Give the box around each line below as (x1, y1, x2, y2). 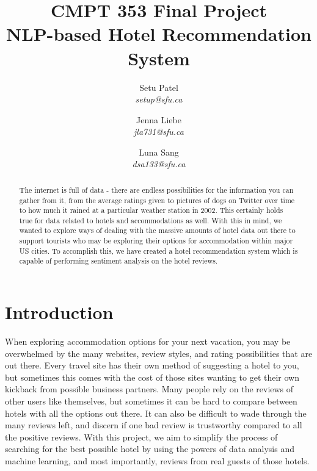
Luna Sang (139, 145, 179, 158)
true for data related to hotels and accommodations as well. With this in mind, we (19, 215, 282, 225)
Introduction (5, 300, 114, 325)
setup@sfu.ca (135, 93, 183, 106)
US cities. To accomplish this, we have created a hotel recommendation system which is (19, 245, 298, 256)
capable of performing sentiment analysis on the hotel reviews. (19, 256, 218, 266)
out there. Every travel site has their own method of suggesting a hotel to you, (5, 359, 299, 372)
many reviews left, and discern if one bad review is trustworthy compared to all (5, 419, 302, 431)
